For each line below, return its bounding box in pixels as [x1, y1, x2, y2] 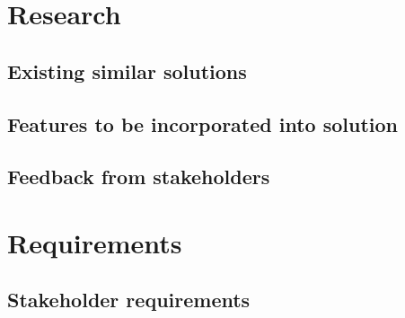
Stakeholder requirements [7, 286, 251, 314]
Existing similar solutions [7, 57, 247, 84]
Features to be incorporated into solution [7, 110, 399, 137]
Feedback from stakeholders [7, 163, 270, 190]
